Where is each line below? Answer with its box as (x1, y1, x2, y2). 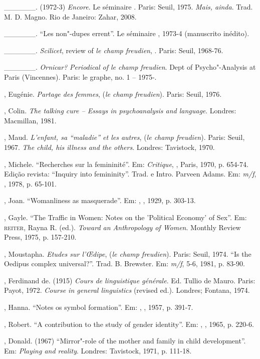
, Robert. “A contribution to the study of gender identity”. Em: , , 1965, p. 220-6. (4, 318, 254, 329)
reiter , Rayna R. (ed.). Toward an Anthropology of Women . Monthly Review (4, 222, 241, 232)
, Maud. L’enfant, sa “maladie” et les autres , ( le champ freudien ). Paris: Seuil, (4, 132, 245, 142)
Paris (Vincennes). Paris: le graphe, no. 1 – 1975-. (4, 71, 157, 82)
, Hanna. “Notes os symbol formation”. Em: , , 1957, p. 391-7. (4, 302, 193, 312)
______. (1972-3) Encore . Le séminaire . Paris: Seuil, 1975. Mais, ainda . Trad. (4, 2, 253, 12)
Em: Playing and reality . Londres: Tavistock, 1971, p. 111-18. (4, 345, 192, 355)
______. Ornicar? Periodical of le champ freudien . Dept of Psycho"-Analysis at (4, 62, 256, 72)
